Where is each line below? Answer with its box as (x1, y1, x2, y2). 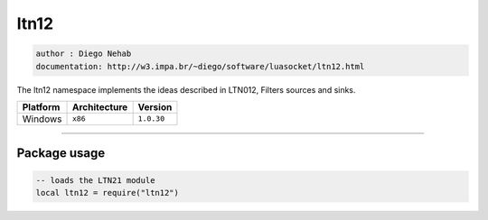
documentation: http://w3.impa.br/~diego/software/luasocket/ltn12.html (35, 61, 365, 71)
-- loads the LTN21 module (35, 175, 155, 185)
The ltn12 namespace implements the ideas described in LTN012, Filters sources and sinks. (16, 84, 356, 95)
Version (137, 100, 173, 113)
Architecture (71, 100, 128, 113)
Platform (22, 100, 61, 113)
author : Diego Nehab (35, 49, 132, 59)
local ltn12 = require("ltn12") (35, 188, 180, 197)
